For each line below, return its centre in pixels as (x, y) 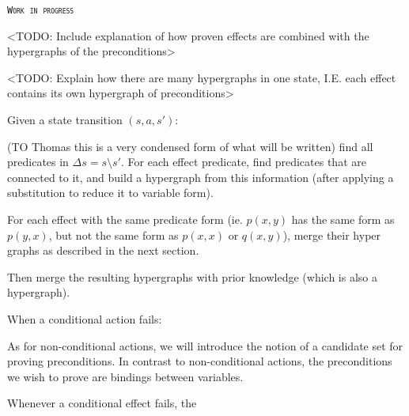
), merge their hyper (332, 234)
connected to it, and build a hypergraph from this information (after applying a (201, 177)
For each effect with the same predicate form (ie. (125, 219)
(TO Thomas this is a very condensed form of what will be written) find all (190, 146)
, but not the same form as (114, 234)
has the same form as (343, 219)
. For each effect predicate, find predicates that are (243, 162)
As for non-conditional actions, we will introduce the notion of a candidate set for (205, 345)
